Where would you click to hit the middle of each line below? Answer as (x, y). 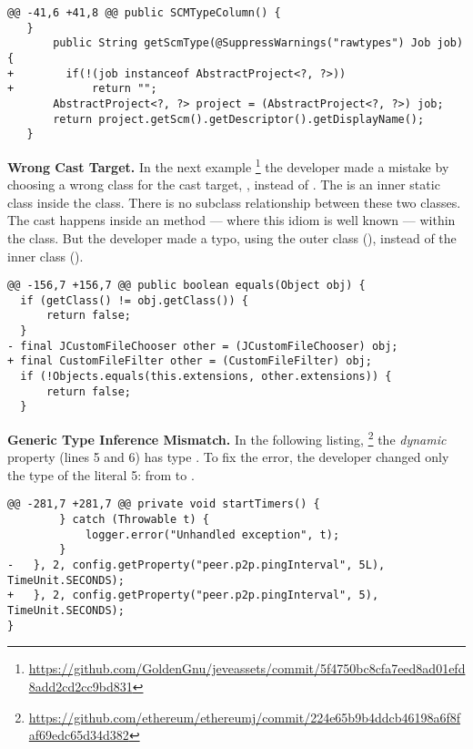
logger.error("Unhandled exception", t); (212, 534)
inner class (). (45, 256)
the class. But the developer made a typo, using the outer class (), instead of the (232, 237)
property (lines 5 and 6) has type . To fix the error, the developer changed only (228, 457)
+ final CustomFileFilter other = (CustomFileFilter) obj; (190, 361)
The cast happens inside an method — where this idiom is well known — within (231, 220)
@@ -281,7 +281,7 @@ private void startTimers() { (164, 504)
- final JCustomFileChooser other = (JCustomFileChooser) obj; (203, 346)
